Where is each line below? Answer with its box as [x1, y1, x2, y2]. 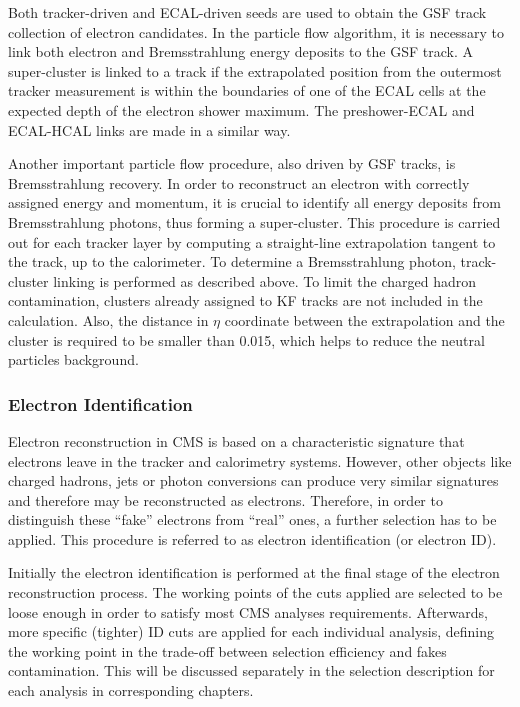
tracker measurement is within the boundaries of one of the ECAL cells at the [8, 80, 486, 101]
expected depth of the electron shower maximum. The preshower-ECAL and [8, 99, 475, 120]
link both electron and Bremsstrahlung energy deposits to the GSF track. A [8, 41, 473, 62]
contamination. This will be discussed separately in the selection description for [8, 660, 495, 681]
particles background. [8, 349, 139, 370]
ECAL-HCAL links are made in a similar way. [8, 119, 291, 140]
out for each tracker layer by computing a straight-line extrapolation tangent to [8, 231, 496, 252]
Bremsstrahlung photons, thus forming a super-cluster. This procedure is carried [8, 211, 501, 232]
